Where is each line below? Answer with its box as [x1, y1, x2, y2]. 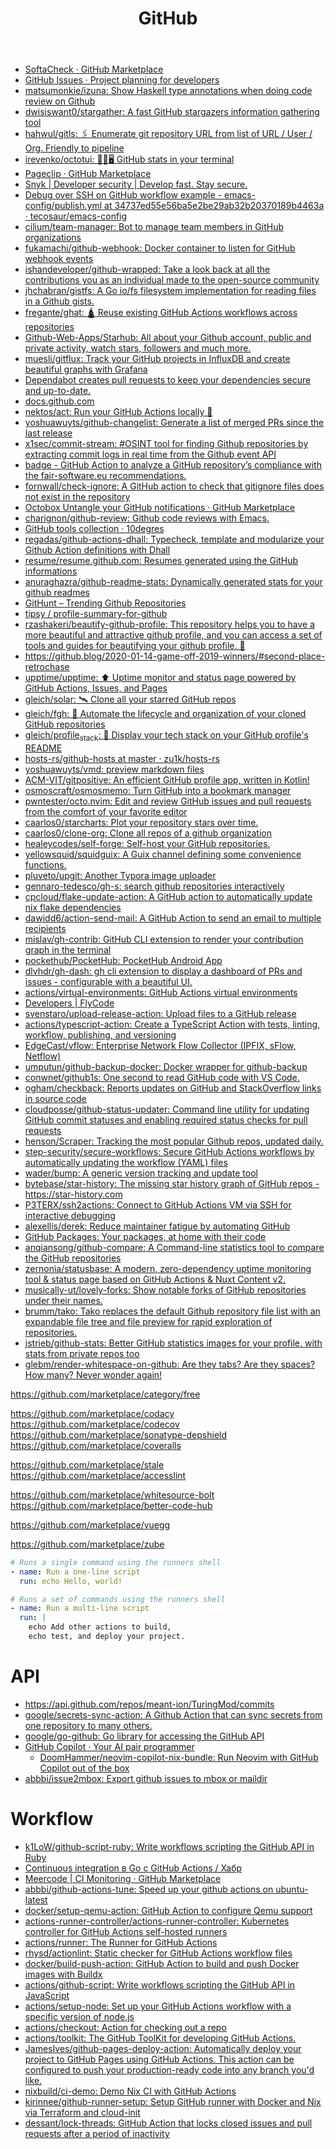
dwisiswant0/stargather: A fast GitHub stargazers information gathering [24, 106, 320, 118]
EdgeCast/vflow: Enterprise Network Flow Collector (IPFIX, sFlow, [24, 1039, 297, 1051]
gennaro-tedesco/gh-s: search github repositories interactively [24, 880, 285, 892]
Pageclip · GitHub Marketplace [24, 168, 152, 180]
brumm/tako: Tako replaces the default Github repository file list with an [24, 1305, 321, 1317]
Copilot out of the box [39, 1762, 130, 1774]
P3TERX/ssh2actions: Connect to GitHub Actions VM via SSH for [24, 1198, 292, 1211]
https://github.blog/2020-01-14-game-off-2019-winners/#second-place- [24, 650, 326, 662]
